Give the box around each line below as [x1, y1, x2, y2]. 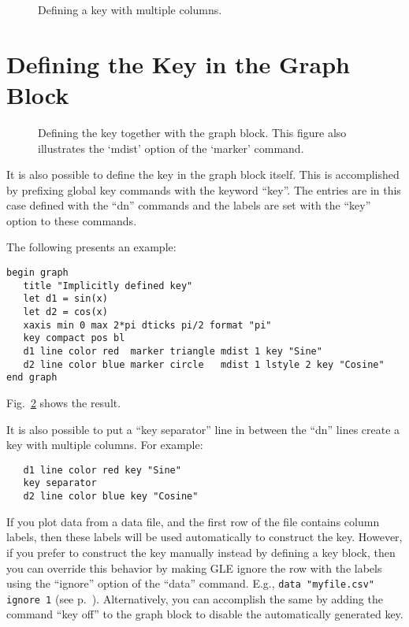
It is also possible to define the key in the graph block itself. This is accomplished [6, 166, 400, 183]
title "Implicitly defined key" [23, 280, 193, 291]
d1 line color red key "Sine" [23, 464, 181, 476]
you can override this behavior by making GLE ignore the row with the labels [6, 559, 382, 576]
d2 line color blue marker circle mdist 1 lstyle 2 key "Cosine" [23, 358, 385, 370]
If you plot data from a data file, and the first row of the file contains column [6, 513, 380, 529]
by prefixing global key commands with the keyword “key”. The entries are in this [6, 181, 401, 198]
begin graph [6, 267, 69, 279]
